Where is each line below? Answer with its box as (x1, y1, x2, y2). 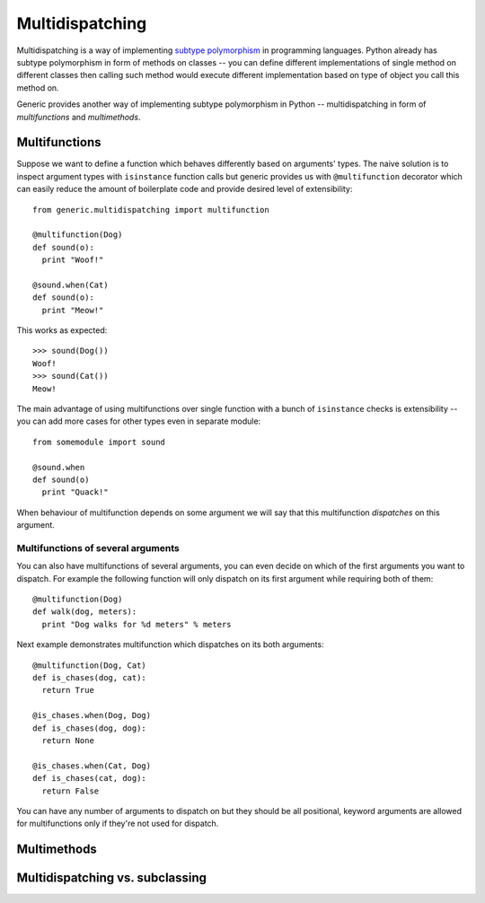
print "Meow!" (41, 305, 104, 315)
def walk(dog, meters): (32, 607, 137, 617)
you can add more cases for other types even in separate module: (16, 416, 261, 426)
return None (41, 736, 94, 745)
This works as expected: (16, 325, 108, 336)
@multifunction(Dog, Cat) (32, 660, 147, 671)
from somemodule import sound (32, 436, 166, 447)
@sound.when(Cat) (32, 279, 109, 290)
